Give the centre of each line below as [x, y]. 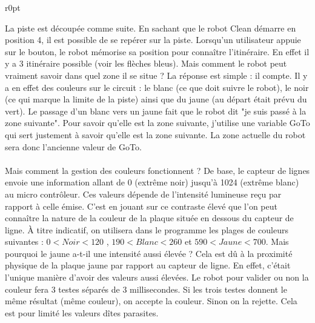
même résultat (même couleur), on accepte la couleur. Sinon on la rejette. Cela [151, 301]
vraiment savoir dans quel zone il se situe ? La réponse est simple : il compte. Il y [156, 75]
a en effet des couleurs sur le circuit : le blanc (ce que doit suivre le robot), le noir [157, 87]
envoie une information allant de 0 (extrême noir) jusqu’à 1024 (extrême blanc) [152, 182]
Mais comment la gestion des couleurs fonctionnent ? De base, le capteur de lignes [157, 170]
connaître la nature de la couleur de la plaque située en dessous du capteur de [149, 218]
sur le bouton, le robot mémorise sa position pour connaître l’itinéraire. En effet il [157, 51]
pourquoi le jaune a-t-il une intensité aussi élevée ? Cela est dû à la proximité [149, 253]
